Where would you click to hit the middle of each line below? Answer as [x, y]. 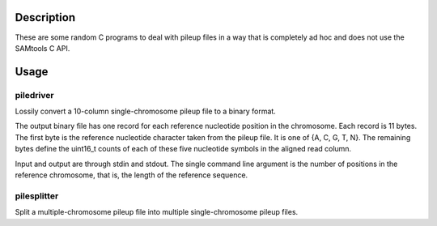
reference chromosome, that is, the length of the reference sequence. [132, 175]
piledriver [34, 95]
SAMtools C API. [42, 48]
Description [45, 17]
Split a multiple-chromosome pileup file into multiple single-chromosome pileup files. [157, 212]
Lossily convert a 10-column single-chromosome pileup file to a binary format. [146, 111]
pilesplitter [37, 196]
